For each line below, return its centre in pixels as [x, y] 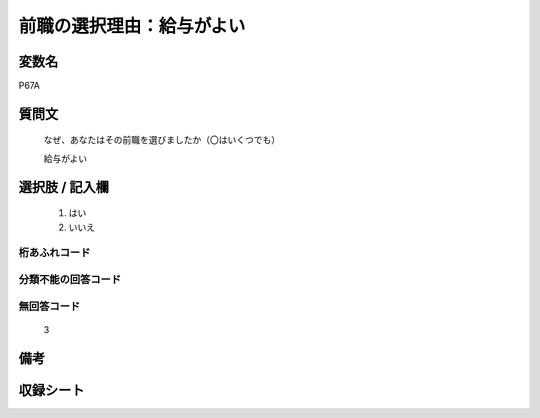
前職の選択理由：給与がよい [132, 26]
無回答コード [49, 306]
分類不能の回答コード [70, 279]
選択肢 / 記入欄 [64, 186]
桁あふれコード [54, 253]
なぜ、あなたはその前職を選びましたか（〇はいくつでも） [161, 140]
